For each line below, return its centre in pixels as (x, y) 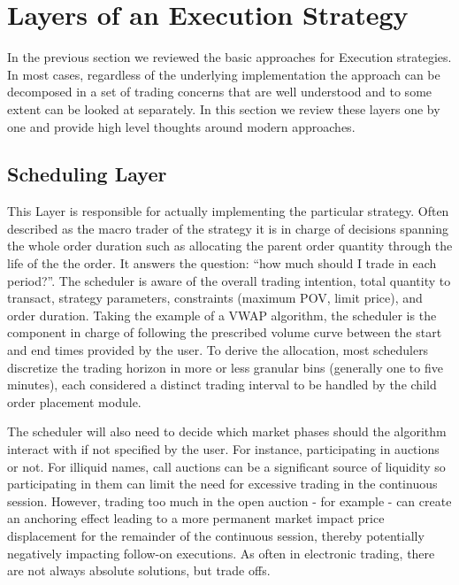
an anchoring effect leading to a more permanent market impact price (196, 518)
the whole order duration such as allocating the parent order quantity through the (230, 246)
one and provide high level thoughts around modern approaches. (181, 126)
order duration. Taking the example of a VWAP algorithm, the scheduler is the (222, 315)
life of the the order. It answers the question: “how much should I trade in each (222, 263)
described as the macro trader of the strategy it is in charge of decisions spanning (228, 228)
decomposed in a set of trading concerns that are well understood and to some (220, 92)
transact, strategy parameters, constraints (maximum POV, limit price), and (215, 298)
